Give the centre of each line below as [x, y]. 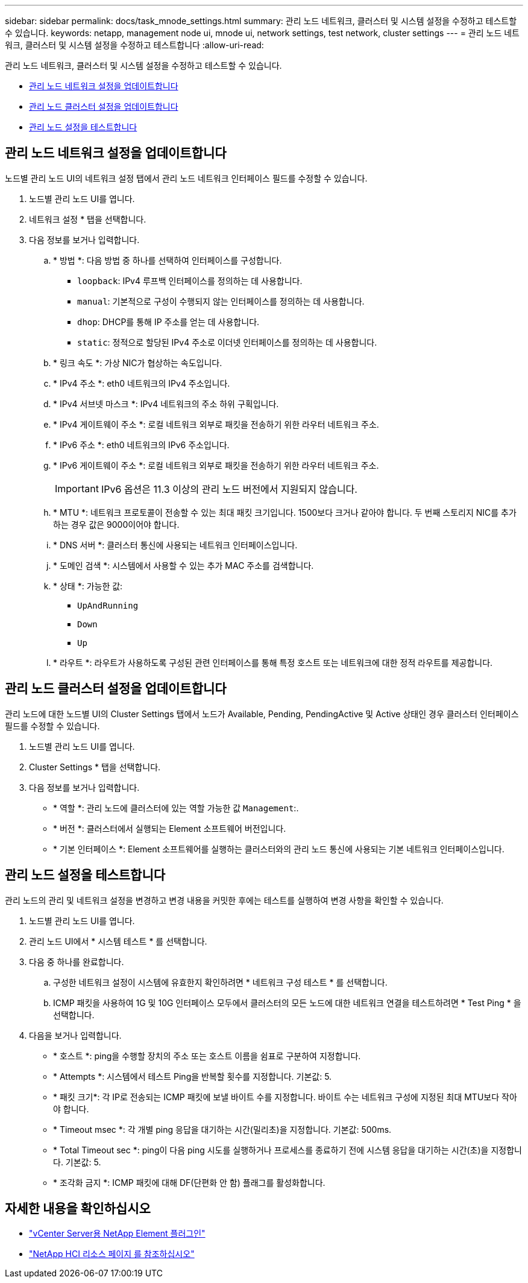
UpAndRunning [108, 605]
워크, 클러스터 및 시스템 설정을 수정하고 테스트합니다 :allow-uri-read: [134, 45]
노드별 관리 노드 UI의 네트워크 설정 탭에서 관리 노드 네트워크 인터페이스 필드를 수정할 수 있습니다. [186, 178]
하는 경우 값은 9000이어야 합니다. [116, 524]
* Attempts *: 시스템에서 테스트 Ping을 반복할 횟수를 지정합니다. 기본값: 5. [193, 1076]
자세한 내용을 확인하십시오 [78, 1208]
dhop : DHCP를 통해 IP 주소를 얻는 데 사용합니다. [168, 322]
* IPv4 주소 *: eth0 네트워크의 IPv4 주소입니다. [142, 383]
